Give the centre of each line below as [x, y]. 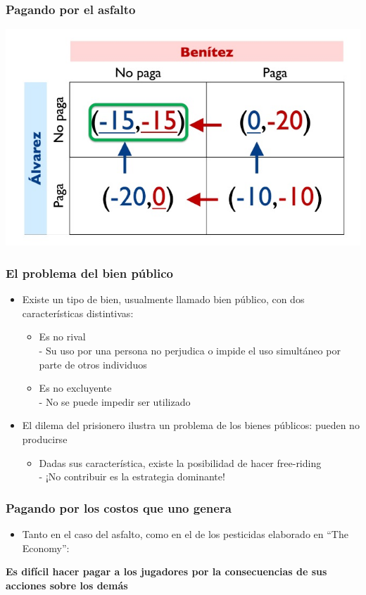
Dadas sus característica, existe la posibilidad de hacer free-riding [180, 462]
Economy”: [46, 548]
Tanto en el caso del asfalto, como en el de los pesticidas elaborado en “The [185, 533]
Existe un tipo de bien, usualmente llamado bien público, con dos [163, 299]
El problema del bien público [89, 273]
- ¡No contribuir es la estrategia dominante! [132, 476]
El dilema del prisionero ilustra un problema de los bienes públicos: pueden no [191, 425]
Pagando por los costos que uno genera [119, 507]
